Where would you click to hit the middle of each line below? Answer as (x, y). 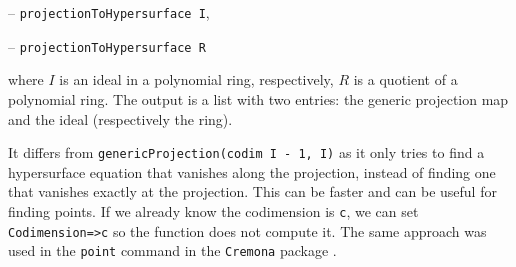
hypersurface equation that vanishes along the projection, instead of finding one (252, 171)
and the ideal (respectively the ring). (120, 118)
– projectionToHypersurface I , (109, 12)
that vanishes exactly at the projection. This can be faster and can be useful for (252, 191)
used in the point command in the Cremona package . (172, 250)
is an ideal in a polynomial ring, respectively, (196, 79)
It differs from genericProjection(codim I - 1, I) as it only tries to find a (246, 152)
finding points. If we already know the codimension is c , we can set (213, 210)
